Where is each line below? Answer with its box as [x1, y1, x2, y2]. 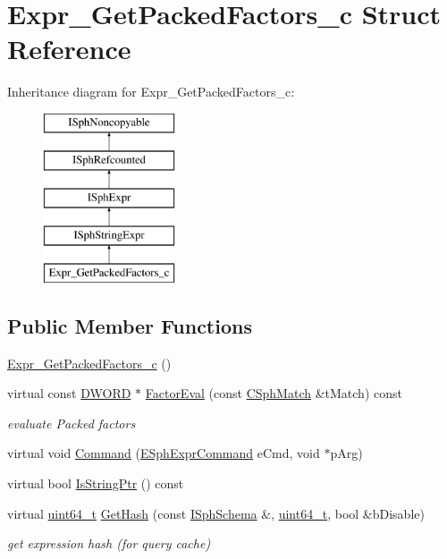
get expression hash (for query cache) [7, 534, 211, 553]
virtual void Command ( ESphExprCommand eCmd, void [7, 444, 320, 462]
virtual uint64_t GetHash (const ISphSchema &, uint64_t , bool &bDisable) [7, 504, 425, 522]
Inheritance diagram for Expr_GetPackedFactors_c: [7, 82, 295, 101]
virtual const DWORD [7, 384, 131, 402]
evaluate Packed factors [7, 413, 136, 432]
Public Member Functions [7, 311, 252, 339]
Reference [7, 30, 131, 67]
